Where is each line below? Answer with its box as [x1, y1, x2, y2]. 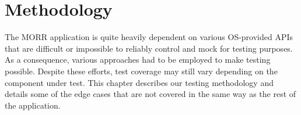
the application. [5, 99, 61, 111]
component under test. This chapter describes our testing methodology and [5, 76, 274, 88]
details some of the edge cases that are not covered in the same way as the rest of [5, 88, 296, 100]
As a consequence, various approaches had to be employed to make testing [5, 53, 271, 66]
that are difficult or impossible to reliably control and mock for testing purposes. [5, 42, 293, 54]
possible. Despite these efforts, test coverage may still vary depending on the [5, 64, 278, 77]
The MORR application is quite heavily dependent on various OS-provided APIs [5, 31, 293, 43]
